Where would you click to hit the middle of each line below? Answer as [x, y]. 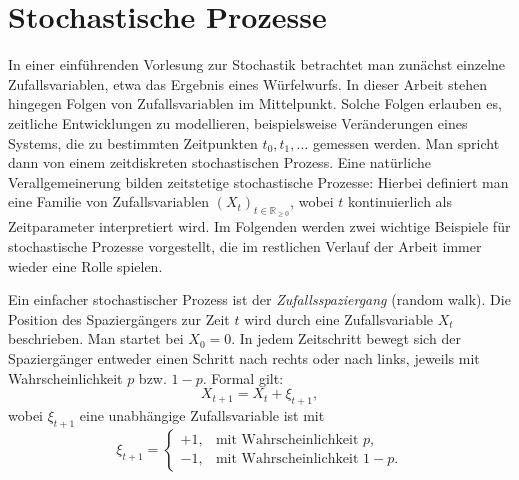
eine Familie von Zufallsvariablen [108, 201]
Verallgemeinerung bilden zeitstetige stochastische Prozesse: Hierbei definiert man [258, 181]
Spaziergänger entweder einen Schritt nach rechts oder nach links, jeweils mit [244, 358]
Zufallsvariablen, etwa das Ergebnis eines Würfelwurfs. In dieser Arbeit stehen [247, 83]
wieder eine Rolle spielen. [85, 265]
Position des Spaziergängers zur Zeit [119, 318]
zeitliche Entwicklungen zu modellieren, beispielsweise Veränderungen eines [238, 122]
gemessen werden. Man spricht [406, 142]
